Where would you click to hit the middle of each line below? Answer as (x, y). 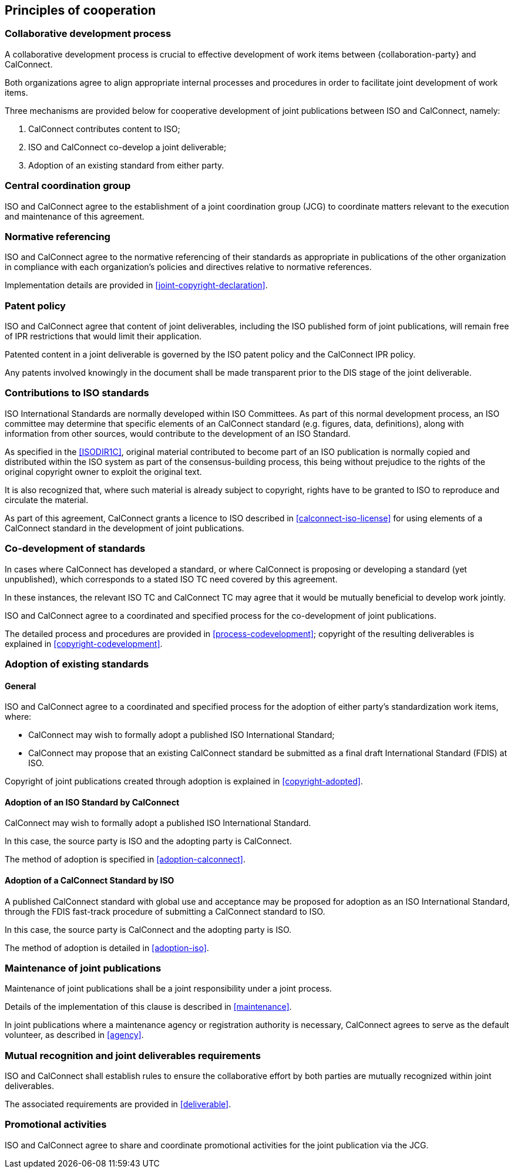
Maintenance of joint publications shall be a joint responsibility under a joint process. (168, 989)
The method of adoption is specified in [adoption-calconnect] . (125, 859)
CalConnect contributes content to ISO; (104, 129)
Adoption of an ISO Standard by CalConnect (92, 802)
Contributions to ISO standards (77, 393)
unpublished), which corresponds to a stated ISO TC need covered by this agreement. (171, 579)
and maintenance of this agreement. (75, 216)
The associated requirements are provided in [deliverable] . (118, 1104)
